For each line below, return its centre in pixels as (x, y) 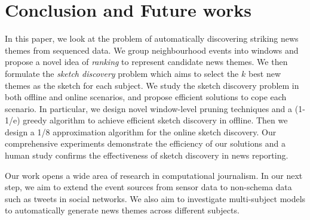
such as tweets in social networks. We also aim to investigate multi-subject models (155, 198)
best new (265, 73)
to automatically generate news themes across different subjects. (122, 210)
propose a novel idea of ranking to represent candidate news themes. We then (146, 62)
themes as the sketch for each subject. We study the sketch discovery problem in (152, 85)
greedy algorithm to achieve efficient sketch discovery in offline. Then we (155, 120)
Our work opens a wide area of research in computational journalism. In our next (154, 175)
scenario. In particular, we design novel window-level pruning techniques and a (149, 108)
